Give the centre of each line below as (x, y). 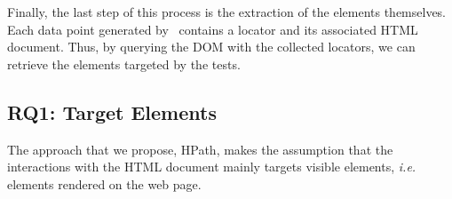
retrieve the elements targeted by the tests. (124, 64)
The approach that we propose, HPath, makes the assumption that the (200, 149)
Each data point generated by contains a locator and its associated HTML (213, 29)
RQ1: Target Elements (112, 111)
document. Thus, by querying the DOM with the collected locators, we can (211, 47)
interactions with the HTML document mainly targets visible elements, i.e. (212, 167)
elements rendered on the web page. (104, 183)
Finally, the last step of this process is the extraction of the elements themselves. (227, 12)
